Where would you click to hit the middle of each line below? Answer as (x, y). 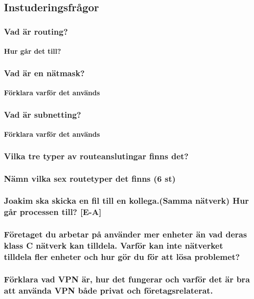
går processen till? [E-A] (53, 212)
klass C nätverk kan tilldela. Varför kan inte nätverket (114, 246)
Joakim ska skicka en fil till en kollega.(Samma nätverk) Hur (127, 201)
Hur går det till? (33, 51)
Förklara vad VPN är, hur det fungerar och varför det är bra (127, 279)
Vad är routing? (36, 31)
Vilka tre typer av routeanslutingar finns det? (96, 156)
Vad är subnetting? (43, 114)
